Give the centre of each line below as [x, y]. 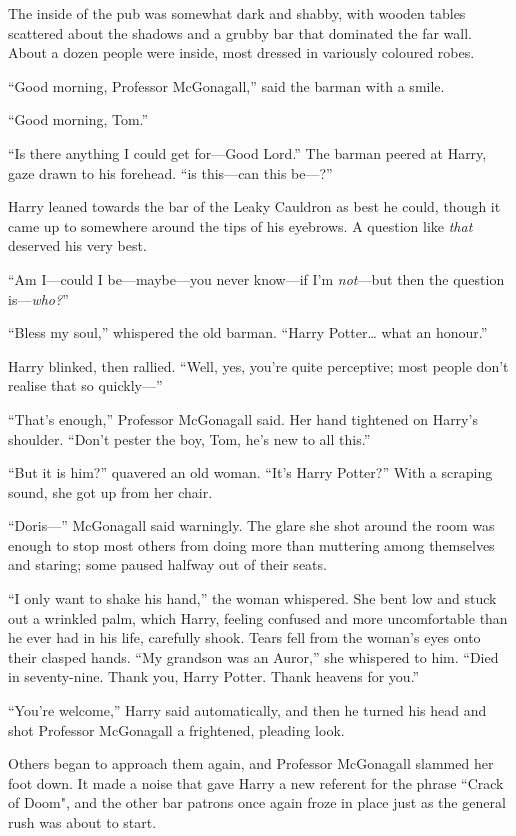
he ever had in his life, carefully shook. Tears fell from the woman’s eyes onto [244, 637]
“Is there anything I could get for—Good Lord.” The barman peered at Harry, [247, 152]
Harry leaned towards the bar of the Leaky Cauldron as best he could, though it [254, 206]
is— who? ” [38, 298]
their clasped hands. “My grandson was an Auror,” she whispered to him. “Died [253, 656]
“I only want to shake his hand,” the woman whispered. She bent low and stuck [252, 598]
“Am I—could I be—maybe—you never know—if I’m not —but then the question [256, 278]
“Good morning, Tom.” [78, 119]
